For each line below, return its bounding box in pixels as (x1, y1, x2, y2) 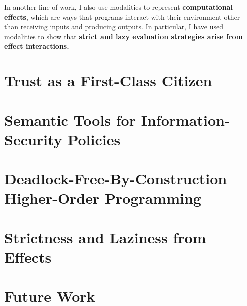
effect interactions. (4, 41, 69, 51)
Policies (67, 129, 121, 149)
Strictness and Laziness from (4, 227, 206, 247)
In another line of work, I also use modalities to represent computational (4, 2, 233, 12)
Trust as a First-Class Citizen (4, 70, 212, 91)
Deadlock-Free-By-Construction (4, 168, 227, 189)
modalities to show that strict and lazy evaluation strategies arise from (4, 31, 243, 41)
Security (4, 129, 62, 149)
